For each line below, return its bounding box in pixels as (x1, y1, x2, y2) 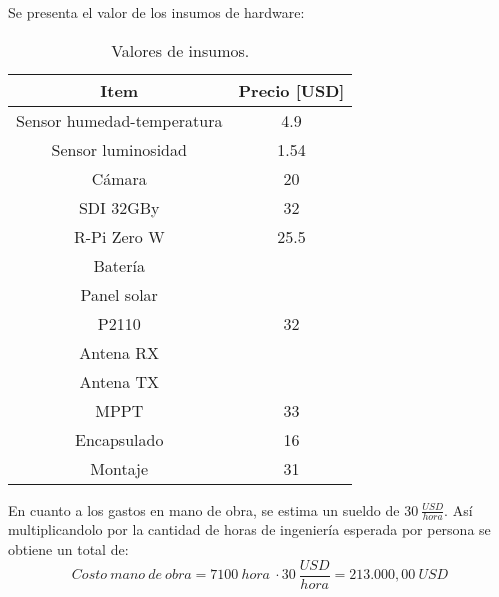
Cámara (91, 166, 147, 190)
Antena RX (79, 340, 160, 364)
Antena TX (79, 369, 160, 393)
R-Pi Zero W (73, 224, 165, 248)
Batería (93, 253, 145, 277)
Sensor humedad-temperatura (16, 108, 223, 132)
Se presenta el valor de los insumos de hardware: (8, 2, 305, 22)
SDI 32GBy (78, 195, 160, 219)
